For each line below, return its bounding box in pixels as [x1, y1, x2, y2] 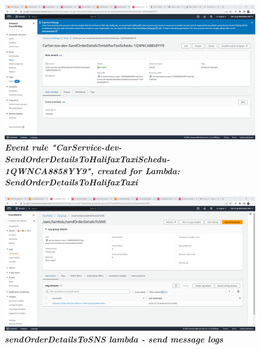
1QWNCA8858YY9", [5, 164, 94, 177]
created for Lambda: [97, 164, 180, 177]
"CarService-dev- [51, 141, 122, 154]
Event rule [5, 141, 48, 154]
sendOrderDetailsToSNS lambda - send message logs [5, 333, 223, 345]
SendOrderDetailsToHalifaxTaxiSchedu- [5, 152, 170, 165]
